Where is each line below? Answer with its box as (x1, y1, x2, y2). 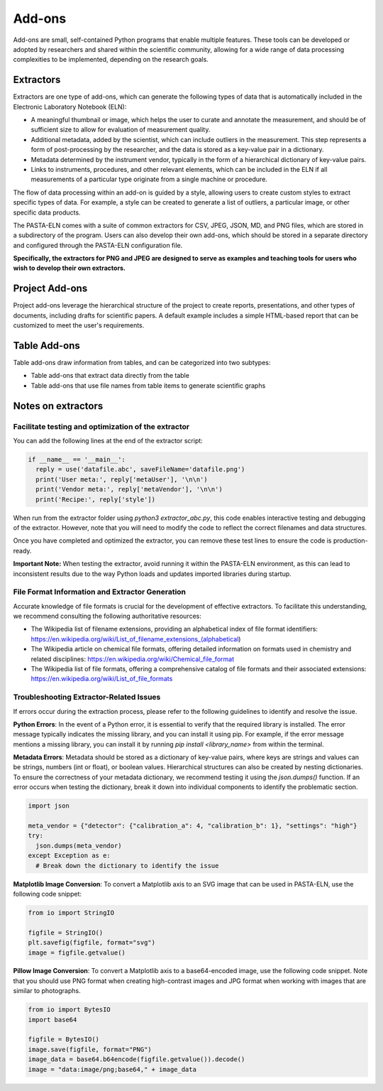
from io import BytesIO (28, 1006, 111, 1014)
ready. (13, 546, 32, 555)
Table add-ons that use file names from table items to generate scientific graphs (30, 381, 266, 390)
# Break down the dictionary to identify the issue (35, 862, 219, 869)
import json (28, 802, 70, 810)
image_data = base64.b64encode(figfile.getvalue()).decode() (28, 1055, 245, 1063)
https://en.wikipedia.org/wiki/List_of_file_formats (30, 675, 173, 683)
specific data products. (13, 208, 81, 217)
